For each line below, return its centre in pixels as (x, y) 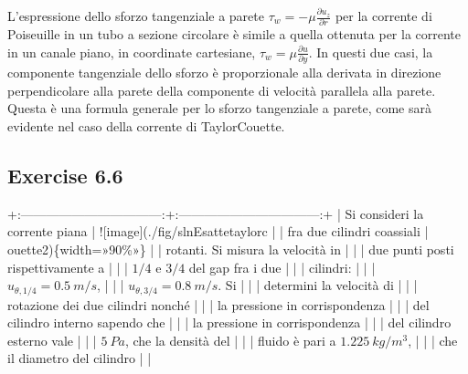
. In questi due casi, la (371, 52)
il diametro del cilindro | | (80, 358)
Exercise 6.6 (65, 175)
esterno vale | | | (52, 340)
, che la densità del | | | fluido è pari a (230, 340)
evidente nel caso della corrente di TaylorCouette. (146, 126)
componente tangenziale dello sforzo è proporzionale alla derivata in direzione (224, 73)
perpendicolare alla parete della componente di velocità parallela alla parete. (222, 90)
